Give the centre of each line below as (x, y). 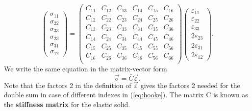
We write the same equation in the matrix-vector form (86, 68)
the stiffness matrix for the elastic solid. (67, 104)
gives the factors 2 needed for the (190, 85)
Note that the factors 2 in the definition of (68, 85)
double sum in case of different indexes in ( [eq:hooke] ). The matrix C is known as (126, 95)
